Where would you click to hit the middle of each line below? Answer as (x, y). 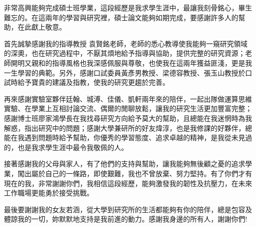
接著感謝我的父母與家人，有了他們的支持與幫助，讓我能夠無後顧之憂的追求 (125, 164)
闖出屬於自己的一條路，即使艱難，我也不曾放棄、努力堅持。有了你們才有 (135, 173)
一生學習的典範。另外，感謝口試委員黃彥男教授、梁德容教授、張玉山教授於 (125, 72)
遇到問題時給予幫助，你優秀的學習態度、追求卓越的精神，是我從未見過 (138, 137)
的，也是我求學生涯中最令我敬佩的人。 (66, 147)
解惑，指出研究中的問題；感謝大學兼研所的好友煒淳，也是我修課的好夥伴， (125, 128)
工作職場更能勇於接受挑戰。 (49, 193)
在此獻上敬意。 (42, 27)
